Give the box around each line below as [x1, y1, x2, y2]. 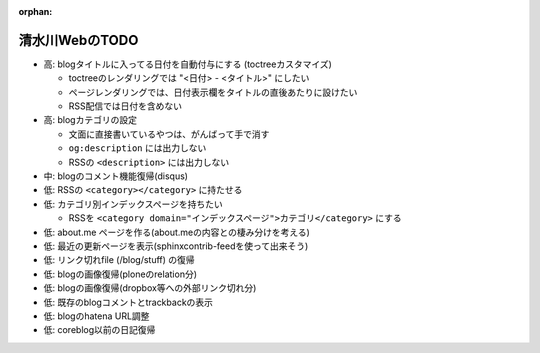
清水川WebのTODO [18, 31, 139, 49]
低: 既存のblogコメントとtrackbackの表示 [43, 296, 214, 308]
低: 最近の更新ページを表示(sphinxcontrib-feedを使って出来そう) [43, 240, 309, 252]
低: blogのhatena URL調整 [43, 310, 150, 322]
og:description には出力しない [68, 142, 207, 154]
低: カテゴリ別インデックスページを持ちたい [43, 198, 224, 210]
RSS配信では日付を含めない [68, 100, 182, 112]
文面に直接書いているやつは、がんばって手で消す [68, 128, 270, 140]
